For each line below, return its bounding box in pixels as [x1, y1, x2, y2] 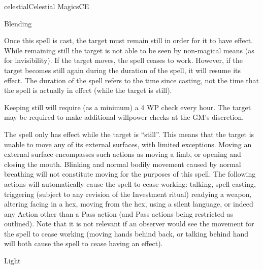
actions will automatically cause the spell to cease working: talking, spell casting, [4, 178, 256, 189]
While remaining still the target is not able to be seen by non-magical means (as [4, 45, 254, 55]
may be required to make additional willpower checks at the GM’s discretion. [4, 112, 244, 122]
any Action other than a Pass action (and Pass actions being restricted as [4, 208, 233, 219]
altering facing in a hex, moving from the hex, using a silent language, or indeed [4, 198, 253, 209]
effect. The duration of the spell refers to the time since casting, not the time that [4, 75, 259, 85]
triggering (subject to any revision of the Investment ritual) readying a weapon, [4, 188, 252, 199]
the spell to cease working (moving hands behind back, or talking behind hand [4, 228, 249, 239]
